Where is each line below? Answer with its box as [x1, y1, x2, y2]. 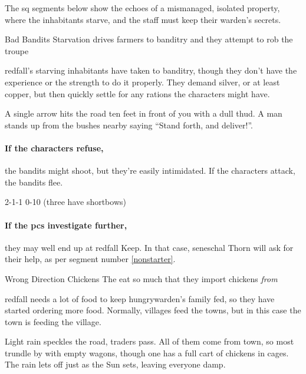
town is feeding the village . [5, 315, 101, 327]
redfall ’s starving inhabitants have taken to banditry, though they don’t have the [5, 64, 297, 77]
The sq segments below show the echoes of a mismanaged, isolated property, [5, 2, 280, 14]
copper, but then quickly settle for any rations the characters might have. [5, 87, 270, 100]
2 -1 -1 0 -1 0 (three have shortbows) [5, 196, 126, 208]
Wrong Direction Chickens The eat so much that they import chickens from [5, 272, 278, 284]
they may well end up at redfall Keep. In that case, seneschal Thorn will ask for [5, 241, 294, 253]
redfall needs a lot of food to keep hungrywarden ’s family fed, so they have [5, 292, 275, 305]
